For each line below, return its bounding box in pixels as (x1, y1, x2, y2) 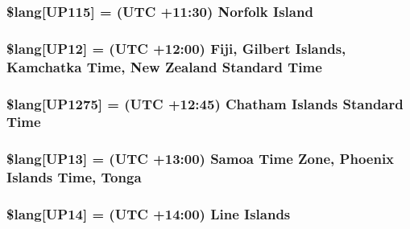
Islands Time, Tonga (6, 167, 142, 187)
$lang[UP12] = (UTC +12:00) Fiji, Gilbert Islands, (6, 38, 346, 58)
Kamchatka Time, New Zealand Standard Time (6, 56, 322, 76)
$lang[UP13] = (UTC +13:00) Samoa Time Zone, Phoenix (6, 149, 395, 169)
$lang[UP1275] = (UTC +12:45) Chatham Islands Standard (6, 93, 404, 113)
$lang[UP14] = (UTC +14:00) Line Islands (6, 204, 291, 224)
